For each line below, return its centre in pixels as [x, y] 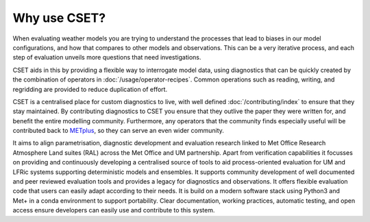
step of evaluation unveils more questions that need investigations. [107, 58]
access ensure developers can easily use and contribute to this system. [114, 210]
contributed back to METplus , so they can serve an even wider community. [118, 131]
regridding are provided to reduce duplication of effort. [90, 89]
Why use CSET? [59, 18]
